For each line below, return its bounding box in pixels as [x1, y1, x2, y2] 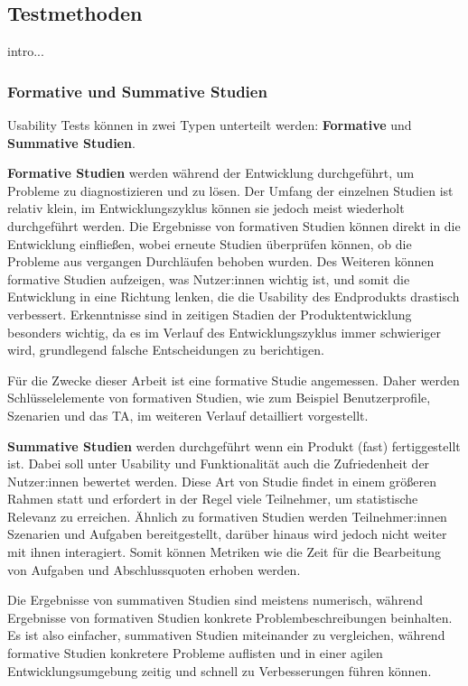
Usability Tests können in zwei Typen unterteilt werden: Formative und [7, 116, 412, 134]
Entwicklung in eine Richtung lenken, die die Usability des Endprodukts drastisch [7, 287, 460, 306]
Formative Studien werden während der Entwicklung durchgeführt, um [7, 163, 415, 182]
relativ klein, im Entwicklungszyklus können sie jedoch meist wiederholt [7, 199, 405, 218]
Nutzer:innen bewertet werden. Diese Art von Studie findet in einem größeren [7, 471, 436, 490]
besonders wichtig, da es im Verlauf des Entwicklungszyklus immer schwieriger [7, 322, 442, 341]
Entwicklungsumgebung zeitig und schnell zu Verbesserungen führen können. [7, 661, 432, 680]
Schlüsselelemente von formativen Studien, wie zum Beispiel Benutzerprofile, [7, 388, 431, 407]
